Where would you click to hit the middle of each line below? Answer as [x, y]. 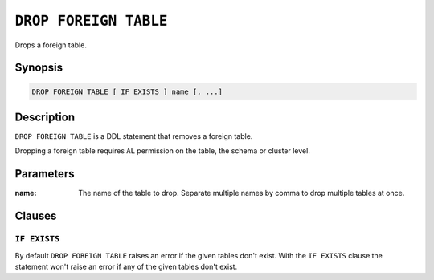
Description [45, 117]
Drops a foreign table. [51, 45]
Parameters [45, 174]
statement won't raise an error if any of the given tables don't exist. [126, 266]
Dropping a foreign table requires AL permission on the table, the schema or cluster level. [163, 151]
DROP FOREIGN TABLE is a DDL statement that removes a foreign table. [134, 136]
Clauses [36, 216]
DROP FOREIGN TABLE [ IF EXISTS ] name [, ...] [127, 91]
